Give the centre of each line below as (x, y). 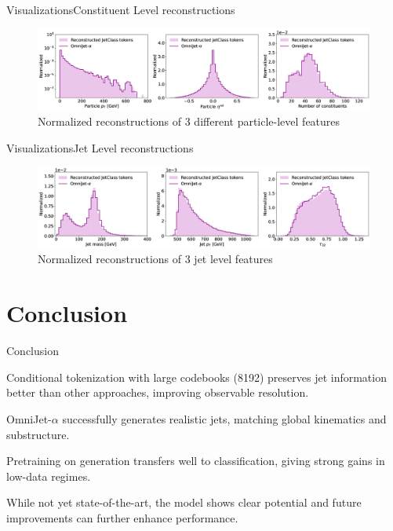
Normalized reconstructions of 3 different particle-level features (189, 121)
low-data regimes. (49, 476)
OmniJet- (29, 418)
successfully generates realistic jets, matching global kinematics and (224, 418)
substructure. (38, 434)
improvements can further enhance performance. (122, 517)
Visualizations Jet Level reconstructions (100, 147)
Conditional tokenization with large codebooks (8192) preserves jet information (196, 377)
